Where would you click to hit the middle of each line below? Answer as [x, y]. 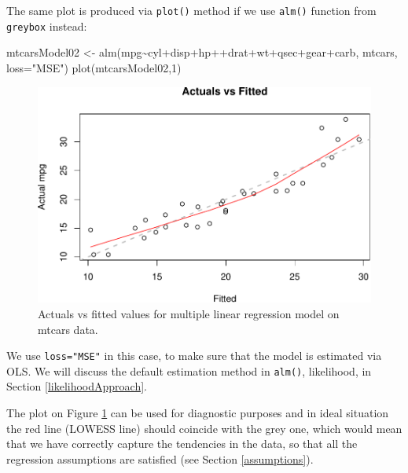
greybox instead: [47, 26]
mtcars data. [68, 329]
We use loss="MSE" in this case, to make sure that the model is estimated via [194, 356]
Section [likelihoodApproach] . [77, 386]
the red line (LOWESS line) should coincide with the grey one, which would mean [204, 428]
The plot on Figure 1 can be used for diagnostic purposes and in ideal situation [198, 413]
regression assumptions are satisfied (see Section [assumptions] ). [160, 458]
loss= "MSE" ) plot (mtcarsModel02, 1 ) [94, 67]
